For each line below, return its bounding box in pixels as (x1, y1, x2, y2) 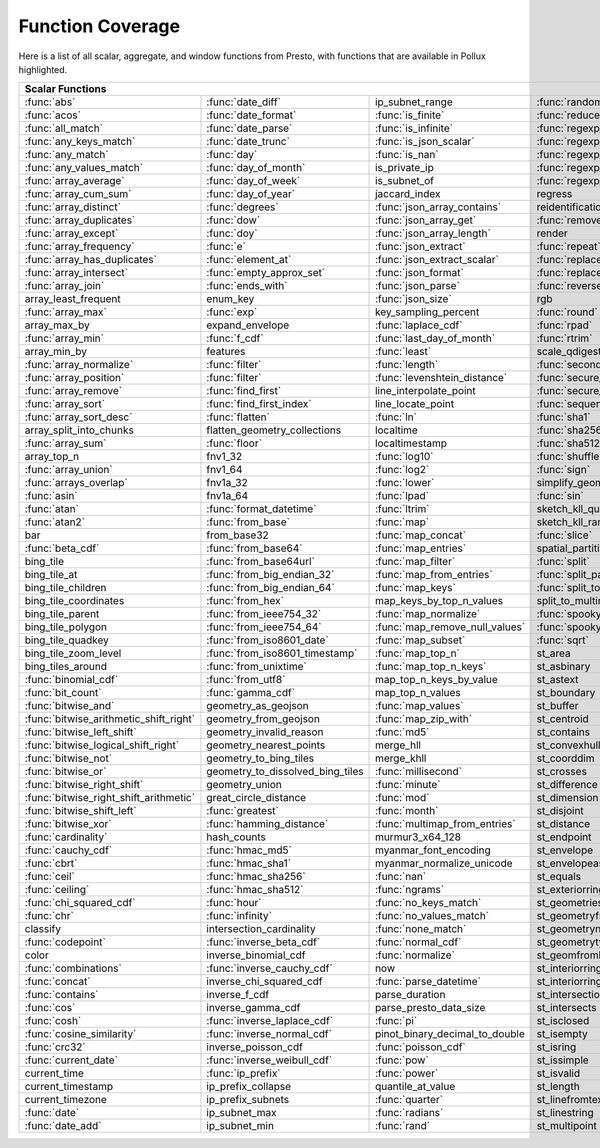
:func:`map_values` (375, 699, 464, 713)
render (536, 226, 569, 240)
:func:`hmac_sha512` (206, 883, 304, 897)
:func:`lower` (375, 476, 435, 490)
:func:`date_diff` (206, 95, 282, 109)
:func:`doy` (206, 226, 258, 240)
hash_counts (206, 830, 267, 844)
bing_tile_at (24, 568, 78, 582)
